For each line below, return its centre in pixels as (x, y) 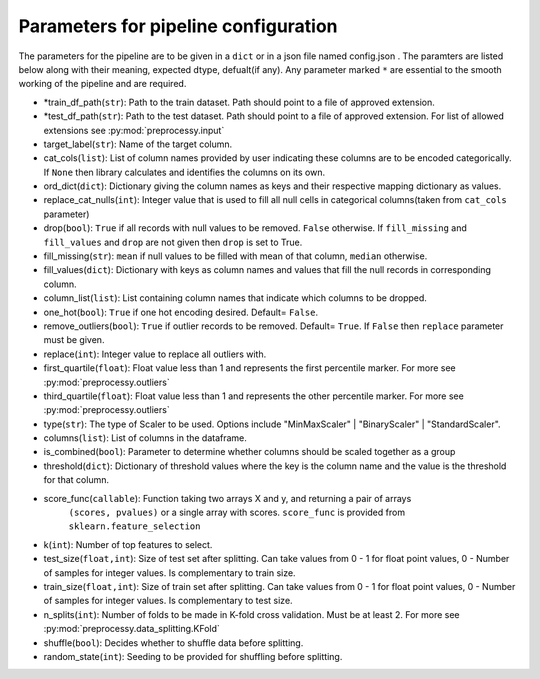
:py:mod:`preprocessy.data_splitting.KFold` (131, 629)
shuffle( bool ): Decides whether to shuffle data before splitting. (173, 642)
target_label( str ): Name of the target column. (138, 144)
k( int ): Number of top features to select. (128, 544)
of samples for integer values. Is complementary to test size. (168, 601)
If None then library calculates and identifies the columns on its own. (184, 172)
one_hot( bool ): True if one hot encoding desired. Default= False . (181, 312)
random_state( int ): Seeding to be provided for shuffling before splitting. (193, 656)
